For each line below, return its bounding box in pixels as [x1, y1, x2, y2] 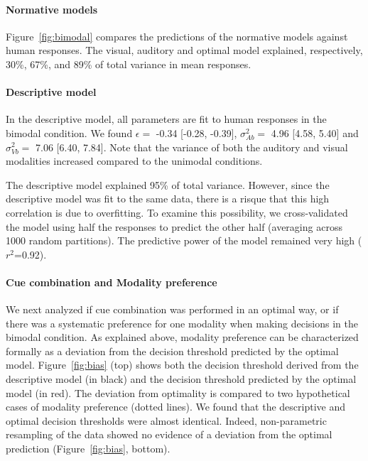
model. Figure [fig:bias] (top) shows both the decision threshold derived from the [6, 357, 359, 372]
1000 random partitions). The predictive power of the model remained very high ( [6, 233, 362, 248]
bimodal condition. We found [6, 125, 133, 140]
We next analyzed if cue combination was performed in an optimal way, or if [6, 302, 339, 317]
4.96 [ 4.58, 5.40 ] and [271, 125, 359, 140]
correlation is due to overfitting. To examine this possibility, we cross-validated [6, 205, 348, 219]
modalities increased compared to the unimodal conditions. [6, 153, 263, 168]
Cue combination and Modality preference [6, 274, 217, 289]
